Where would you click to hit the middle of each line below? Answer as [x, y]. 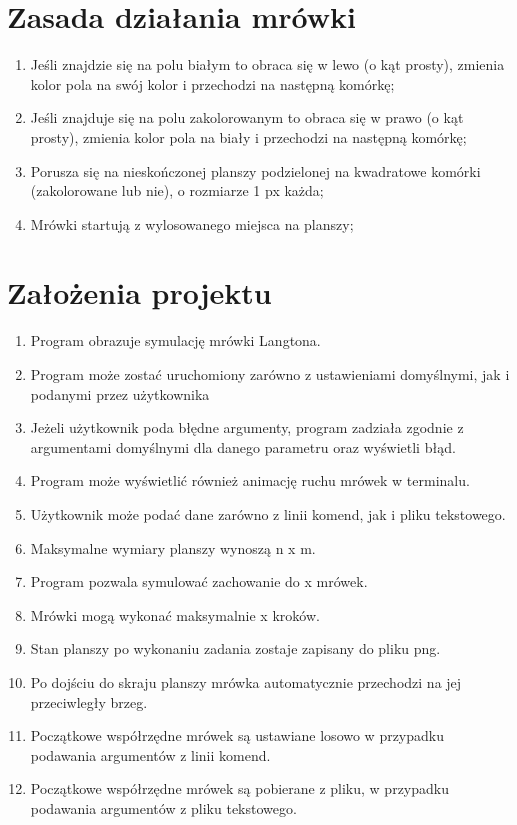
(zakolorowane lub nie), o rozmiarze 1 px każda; [177, 190]
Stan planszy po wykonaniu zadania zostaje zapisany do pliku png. [235, 648]
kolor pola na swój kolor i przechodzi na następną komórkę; [212, 83]
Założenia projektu [139, 292]
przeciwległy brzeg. [89, 701]
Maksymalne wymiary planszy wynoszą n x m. [173, 547]
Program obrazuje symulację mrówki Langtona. [175, 340]
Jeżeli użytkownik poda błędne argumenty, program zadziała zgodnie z [247, 427]
